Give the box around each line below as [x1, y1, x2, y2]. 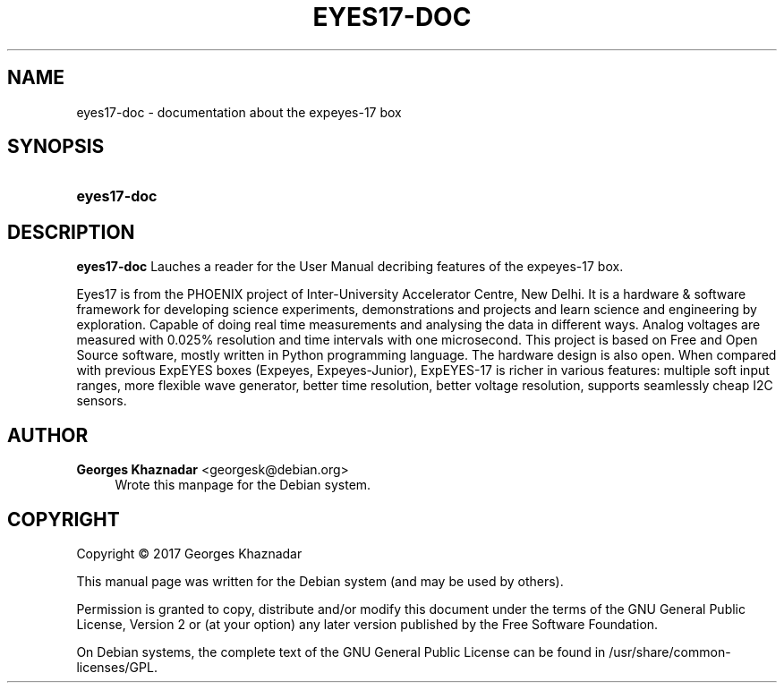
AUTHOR [7, 423, 89, 447]
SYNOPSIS [7, 135, 105, 158]
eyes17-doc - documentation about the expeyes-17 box [76, 104, 402, 120]
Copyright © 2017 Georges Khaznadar [76, 545, 303, 561]
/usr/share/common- [609, 643, 731, 660]
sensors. [76, 393, 127, 409]
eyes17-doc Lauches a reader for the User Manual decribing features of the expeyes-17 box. [76, 259, 624, 275]
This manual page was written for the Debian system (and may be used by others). [76, 573, 564, 589]
